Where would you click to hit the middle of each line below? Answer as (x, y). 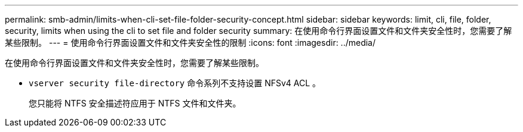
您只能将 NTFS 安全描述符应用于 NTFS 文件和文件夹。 (135, 103)
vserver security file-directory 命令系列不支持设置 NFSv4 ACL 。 (175, 83)
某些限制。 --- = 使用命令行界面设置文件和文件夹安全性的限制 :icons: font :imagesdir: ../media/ (190, 43)
